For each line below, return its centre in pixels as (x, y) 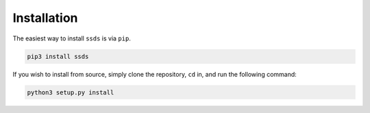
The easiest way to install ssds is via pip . (72, 38)
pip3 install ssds (58, 56)
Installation (45, 18)
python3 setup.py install (71, 92)
